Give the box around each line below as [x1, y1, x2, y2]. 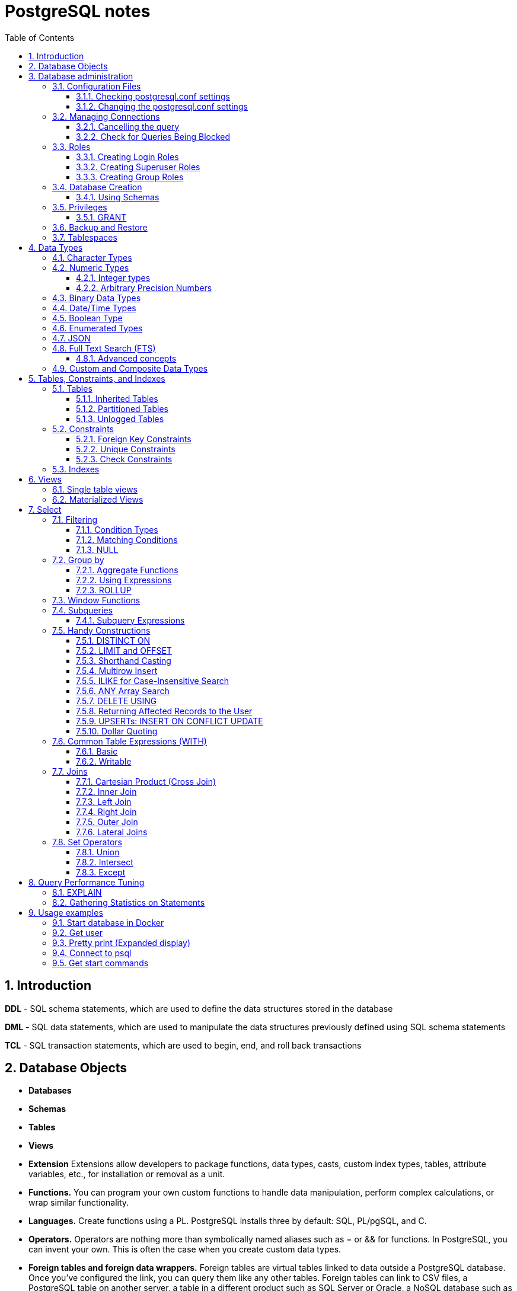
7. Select [28, 504, 62, 515]
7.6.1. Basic [76, 746, 118, 756]
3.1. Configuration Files [52, 81, 141, 91]
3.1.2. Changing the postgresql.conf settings [76, 101, 248, 111]
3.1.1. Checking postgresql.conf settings [76, 91, 230, 101]
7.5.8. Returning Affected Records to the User [76, 705, 253, 716]
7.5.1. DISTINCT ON [76, 635, 151, 645]
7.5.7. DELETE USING [76, 695, 157, 706]
